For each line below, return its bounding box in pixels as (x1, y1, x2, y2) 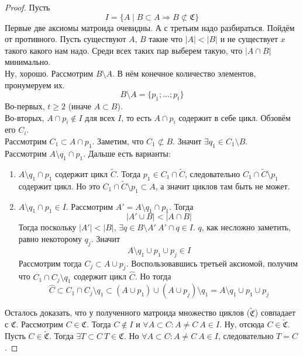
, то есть (121, 111, 151, 123)
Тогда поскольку (18, 221, 77, 233)
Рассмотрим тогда (18, 257, 82, 269)
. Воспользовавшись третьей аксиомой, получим (126, 257, 298, 269)
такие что (149, 33, 183, 45)
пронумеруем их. (5, 78, 65, 91)
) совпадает (254, 306, 296, 319)
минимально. (5, 56, 51, 68)
